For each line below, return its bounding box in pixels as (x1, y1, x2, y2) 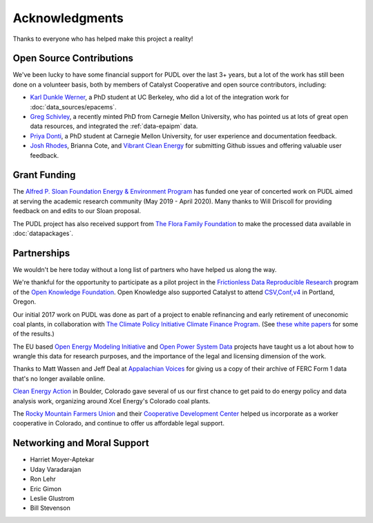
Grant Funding (12, 169, 76, 181)
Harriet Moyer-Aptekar (30, 455, 95, 464)
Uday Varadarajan (30, 465, 82, 473)
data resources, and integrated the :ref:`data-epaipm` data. (30, 122, 198, 131)
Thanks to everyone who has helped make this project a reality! (12, 35, 193, 43)
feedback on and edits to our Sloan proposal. (12, 207, 142, 215)
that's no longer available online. (12, 374, 106, 383)
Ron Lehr (30, 475, 57, 484)
